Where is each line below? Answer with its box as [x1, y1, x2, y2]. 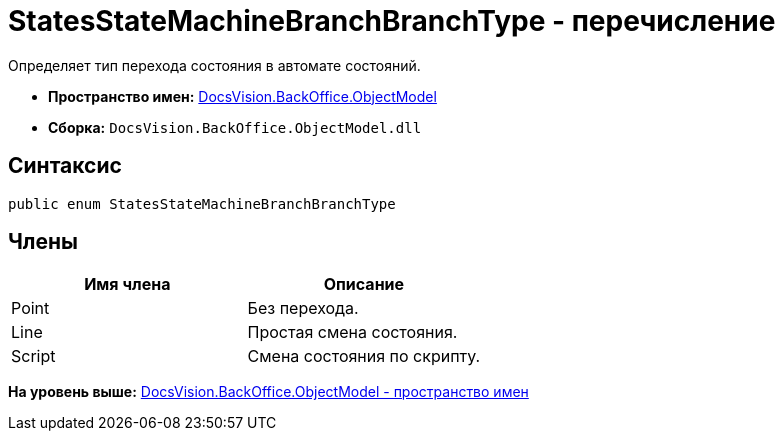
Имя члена [84, 274, 171, 295]
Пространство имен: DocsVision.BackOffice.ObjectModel [48, 87, 437, 105]
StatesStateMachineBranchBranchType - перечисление [8, 4, 776, 38]
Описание [323, 274, 405, 295]
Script [11, 346, 56, 367]
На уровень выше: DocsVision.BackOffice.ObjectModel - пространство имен [8, 383, 529, 401]
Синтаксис [8, 153, 122, 179]
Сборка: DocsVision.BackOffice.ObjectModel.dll [48, 118, 422, 136]
